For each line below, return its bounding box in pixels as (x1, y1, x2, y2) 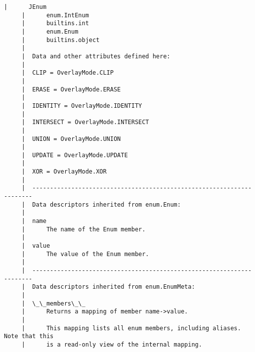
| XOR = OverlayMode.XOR (21, 168, 107, 176)
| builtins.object (21, 36, 100, 44)
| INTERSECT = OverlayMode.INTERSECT (21, 119, 149, 126)
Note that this (4, 333, 54, 340)
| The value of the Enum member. (21, 250, 149, 258)
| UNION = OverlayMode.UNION (21, 135, 121, 142)
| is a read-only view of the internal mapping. (21, 341, 202, 348)
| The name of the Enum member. (21, 225, 146, 233)
